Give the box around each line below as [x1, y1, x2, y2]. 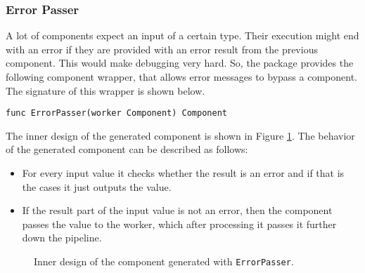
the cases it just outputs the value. [22, 179, 172, 194]
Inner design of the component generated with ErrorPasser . [34, 254, 294, 268]
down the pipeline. [22, 230, 102, 245]
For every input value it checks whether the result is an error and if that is [22, 166, 345, 180]
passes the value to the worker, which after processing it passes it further [22, 216, 337, 231]
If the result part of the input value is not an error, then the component [22, 203, 333, 218]
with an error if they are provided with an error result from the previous [6, 41, 318, 56]
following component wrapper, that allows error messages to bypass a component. [6, 69, 357, 84]
